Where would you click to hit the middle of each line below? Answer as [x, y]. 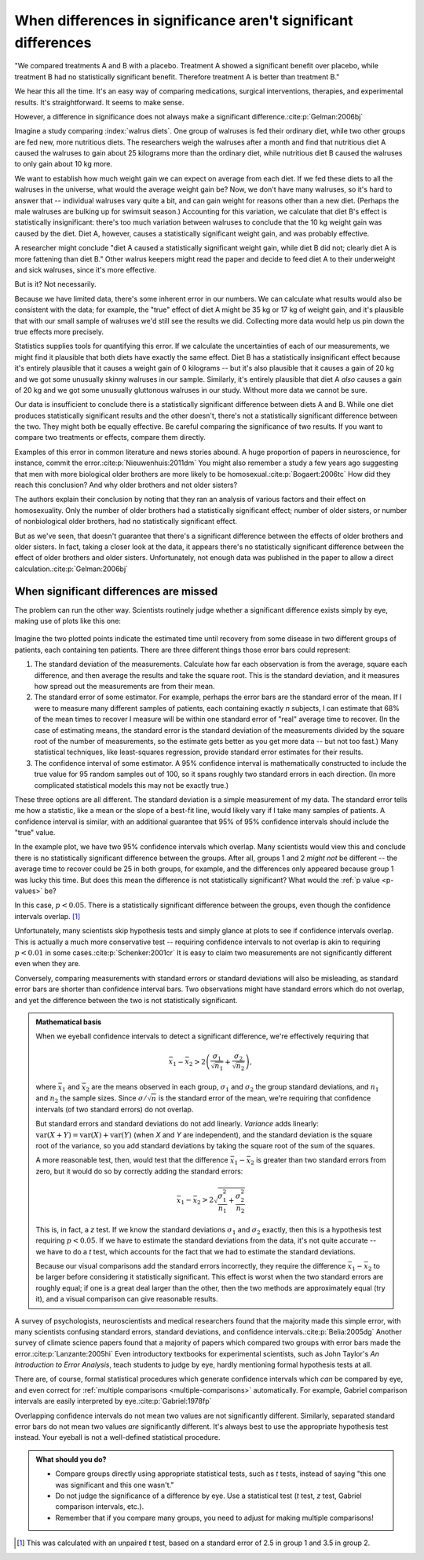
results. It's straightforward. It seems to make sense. [99, 102]
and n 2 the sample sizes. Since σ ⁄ [91, 1099]
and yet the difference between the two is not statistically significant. [126, 1000]
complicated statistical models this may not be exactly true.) [132, 785]
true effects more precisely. [59, 331]
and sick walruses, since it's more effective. [86, 269]
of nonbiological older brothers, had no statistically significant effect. [126, 522]
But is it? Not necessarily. [55, 284]
